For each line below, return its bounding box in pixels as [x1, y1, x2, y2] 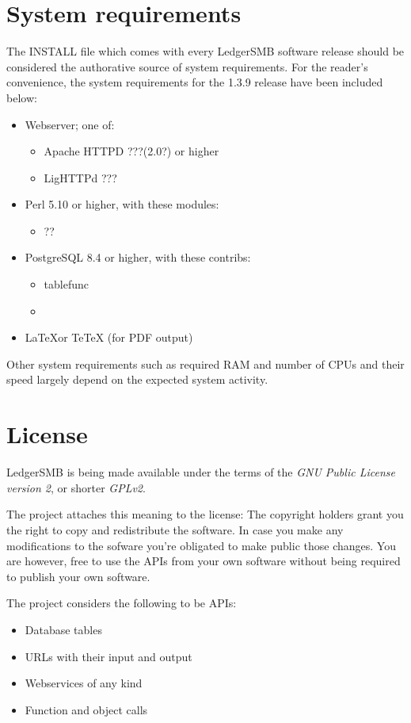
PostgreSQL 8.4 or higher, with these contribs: [25, 249, 251, 266]
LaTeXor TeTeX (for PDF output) [25, 329, 193, 346]
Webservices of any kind [25, 675, 143, 691]
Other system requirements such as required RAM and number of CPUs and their [6, 355, 405, 372]
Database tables [25, 621, 102, 637]
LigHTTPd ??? [44, 169, 117, 186]
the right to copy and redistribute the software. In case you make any [6, 521, 344, 537]
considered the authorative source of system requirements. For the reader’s [6, 58, 368, 75]
